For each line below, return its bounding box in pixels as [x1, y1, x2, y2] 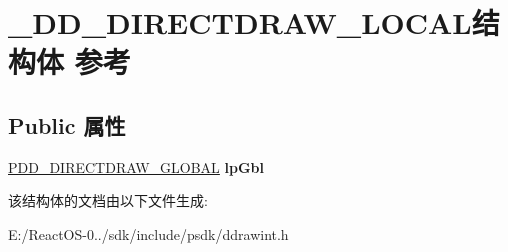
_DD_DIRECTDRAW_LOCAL [8, 2, 472, 43]
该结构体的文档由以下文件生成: [8, 190, 208, 211]
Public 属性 [8, 109, 126, 140]
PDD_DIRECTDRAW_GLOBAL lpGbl [8, 156, 265, 177]
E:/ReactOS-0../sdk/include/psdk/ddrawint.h [8, 223, 289, 244]
